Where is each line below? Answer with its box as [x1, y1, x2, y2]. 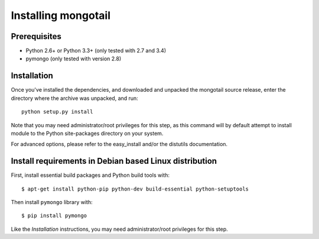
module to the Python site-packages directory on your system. [11, 130, 164, 137]
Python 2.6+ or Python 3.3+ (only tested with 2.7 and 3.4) [25, 47, 167, 54]
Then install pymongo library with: [11, 199, 93, 205]
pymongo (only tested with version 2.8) [25, 55, 122, 62]
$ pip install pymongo [21, 212, 87, 219]
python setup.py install [21, 108, 93, 115]
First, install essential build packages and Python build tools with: [11, 172, 170, 179]
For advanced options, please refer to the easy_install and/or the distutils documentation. [11, 141, 227, 148]
